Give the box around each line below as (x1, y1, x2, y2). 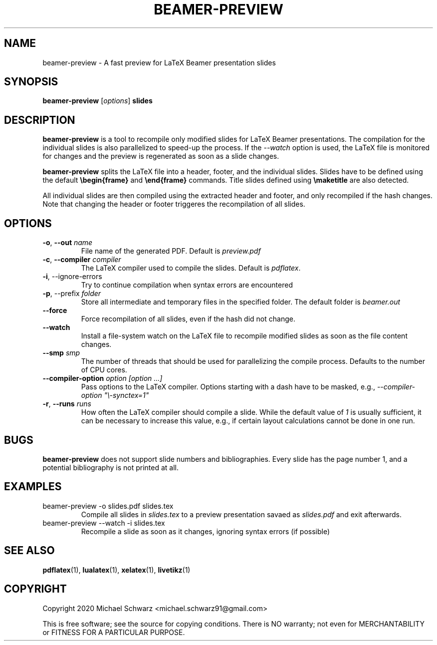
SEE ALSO (4, 544, 55, 557)
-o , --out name (42, 238, 93, 247)
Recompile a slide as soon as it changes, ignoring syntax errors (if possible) (81, 527, 330, 536)
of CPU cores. (81, 365, 127, 374)
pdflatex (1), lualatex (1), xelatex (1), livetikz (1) (42, 565, 191, 574)
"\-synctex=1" (104, 391, 149, 400)
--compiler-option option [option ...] (42, 374, 163, 383)
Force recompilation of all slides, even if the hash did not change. (81, 315, 295, 323)
